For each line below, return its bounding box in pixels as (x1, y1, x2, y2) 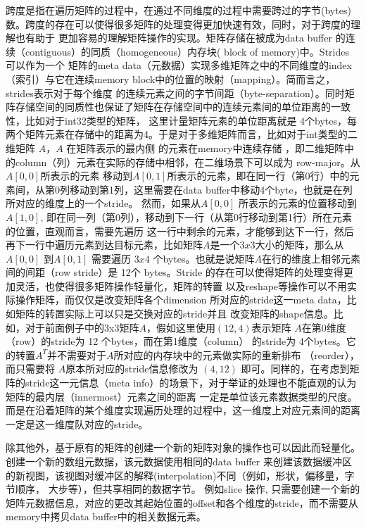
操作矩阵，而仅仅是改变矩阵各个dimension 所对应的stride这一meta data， (15, 292, 347, 307)
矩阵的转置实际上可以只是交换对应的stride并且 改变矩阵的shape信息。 (15, 306, 334, 321)
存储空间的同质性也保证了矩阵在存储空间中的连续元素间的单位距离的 (15, 99, 331, 114)
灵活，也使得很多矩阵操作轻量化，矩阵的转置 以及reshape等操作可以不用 (15, 278, 348, 293)
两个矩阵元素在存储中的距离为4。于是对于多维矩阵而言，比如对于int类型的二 (6, 127, 358, 142)
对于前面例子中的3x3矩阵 (25, 320, 139, 334)
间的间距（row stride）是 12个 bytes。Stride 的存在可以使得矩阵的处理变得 (6, 265, 343, 279)
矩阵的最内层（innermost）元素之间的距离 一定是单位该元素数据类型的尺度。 (6, 389, 358, 403)
